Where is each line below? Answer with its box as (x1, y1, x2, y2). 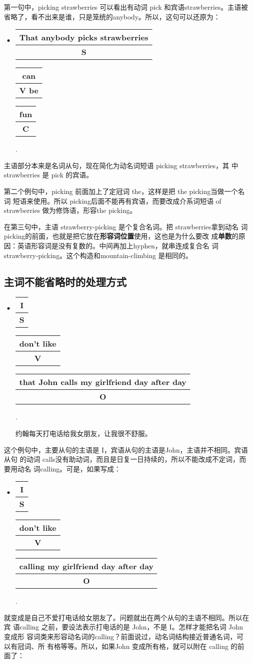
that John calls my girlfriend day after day (19, 376, 187, 388)
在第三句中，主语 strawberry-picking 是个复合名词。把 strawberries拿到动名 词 (4, 221, 248, 231)
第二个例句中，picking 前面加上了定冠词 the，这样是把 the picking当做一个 (4, 186, 238, 196)
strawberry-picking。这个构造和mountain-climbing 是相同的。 (4, 250, 193, 260)
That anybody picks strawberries (19, 32, 148, 43)
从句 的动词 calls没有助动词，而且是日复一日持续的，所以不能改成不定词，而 (4, 454, 246, 464)
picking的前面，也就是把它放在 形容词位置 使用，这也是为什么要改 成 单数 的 (4, 231, 239, 241)
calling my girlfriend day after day (19, 560, 154, 572)
